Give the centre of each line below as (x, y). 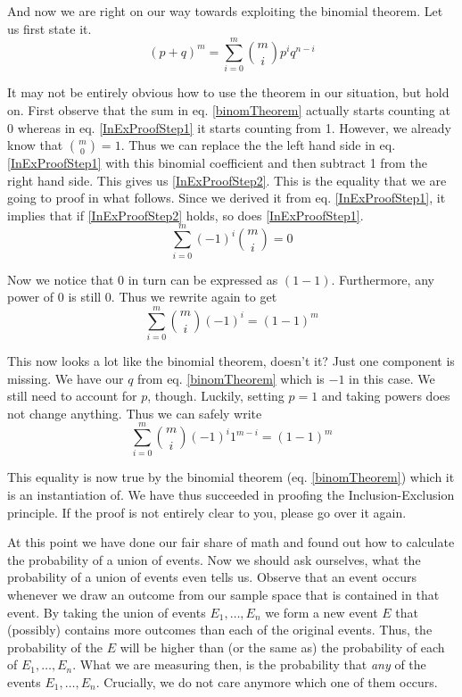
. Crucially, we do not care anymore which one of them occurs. (267, 681)
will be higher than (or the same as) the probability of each (282, 647)
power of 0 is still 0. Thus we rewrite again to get (142, 297)
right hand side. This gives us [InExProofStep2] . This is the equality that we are (227, 180)
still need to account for (72, 396)
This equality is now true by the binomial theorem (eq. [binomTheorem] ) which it (231, 477)
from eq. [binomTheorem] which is (231, 378)
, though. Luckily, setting (216, 396)
